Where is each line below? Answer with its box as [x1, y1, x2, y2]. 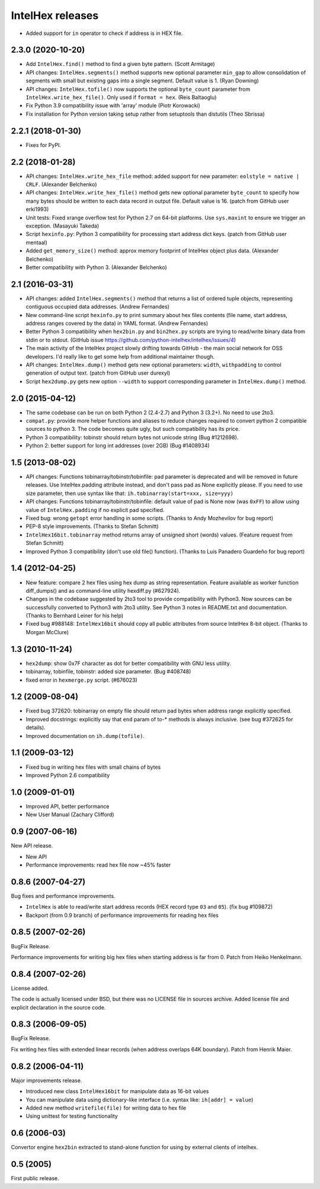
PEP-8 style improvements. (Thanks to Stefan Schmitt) [25, 523, 159, 530]
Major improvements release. [11, 1076, 82, 1084]
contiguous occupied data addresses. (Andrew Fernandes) [25, 303, 170, 311]
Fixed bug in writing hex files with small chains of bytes [25, 763, 161, 771]
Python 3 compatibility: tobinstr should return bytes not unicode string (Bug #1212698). [25, 433, 239, 441]
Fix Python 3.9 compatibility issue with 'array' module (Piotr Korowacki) [25, 102, 201, 109]
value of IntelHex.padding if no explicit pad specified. [25, 506, 165, 513]
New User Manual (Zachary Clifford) [25, 811, 115, 818]
